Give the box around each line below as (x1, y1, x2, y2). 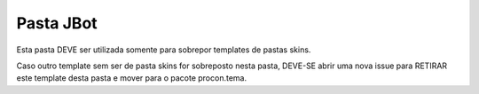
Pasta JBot (16, 13, 98, 33)
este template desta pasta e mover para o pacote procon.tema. (16, 73, 247, 83)
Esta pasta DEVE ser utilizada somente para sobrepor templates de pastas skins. (16, 44, 311, 55)
